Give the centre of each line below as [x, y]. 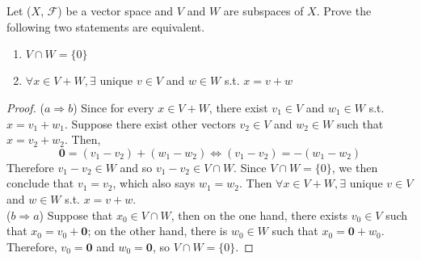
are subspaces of [263, 11]
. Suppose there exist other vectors [150, 123]
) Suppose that [76, 215]
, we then [355, 167]
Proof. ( [25, 107]
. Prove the [344, 11]
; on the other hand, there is [158, 231]
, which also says [154, 183]
